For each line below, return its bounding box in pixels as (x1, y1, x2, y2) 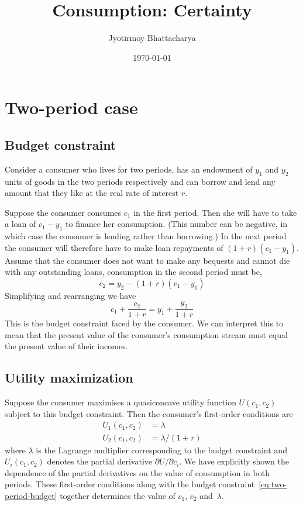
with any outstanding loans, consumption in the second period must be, (5, 266, 262, 278)
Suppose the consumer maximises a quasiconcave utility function (5, 396, 236, 408)
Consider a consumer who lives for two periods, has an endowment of (5, 163, 253, 175)
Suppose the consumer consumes (5, 206, 122, 218)
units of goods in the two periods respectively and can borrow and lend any (5, 175, 276, 187)
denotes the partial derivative (47, 455, 153, 467)
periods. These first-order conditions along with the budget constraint (5, 478, 255, 490)
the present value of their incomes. (5, 340, 128, 352)
